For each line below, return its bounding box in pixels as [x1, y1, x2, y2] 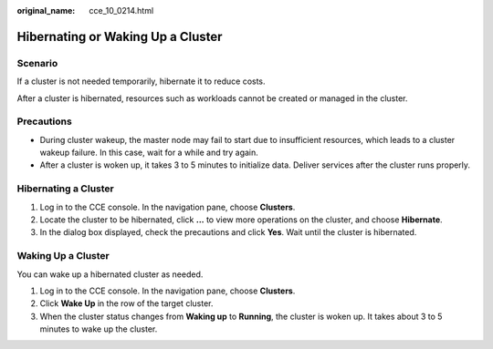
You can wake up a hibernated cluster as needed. [16, 269, 204, 280]
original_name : [16, 5, 76, 15]
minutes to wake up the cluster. [39, 323, 158, 334]
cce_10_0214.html [89, 5, 154, 15]
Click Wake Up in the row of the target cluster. [39, 298, 214, 309]
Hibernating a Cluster [16, 182, 114, 195]
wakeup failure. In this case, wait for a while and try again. [39, 147, 259, 159]
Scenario [16, 56, 58, 69]
